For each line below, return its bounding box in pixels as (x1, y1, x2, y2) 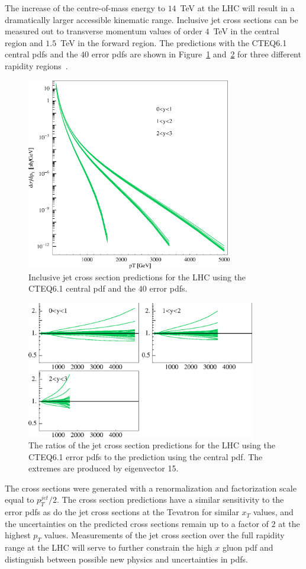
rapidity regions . (5, 59, 68, 72)
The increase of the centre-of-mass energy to (5, 2, 165, 14)
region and (5, 36, 43, 49)
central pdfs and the (5, 48, 78, 60)
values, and (253, 506, 294, 518)
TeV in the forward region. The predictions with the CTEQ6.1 (60, 36, 287, 49)
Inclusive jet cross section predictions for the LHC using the (28, 270, 246, 283)
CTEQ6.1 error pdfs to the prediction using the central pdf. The (28, 450, 263, 463)
